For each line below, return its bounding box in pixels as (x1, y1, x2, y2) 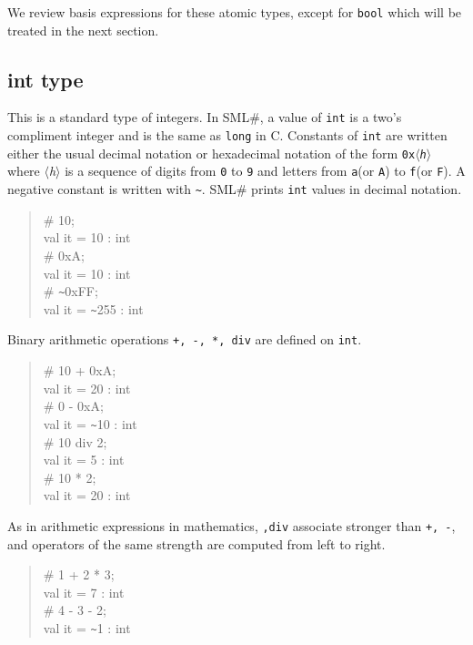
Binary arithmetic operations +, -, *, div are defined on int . (7, 330, 362, 349)
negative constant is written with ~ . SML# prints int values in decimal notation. (7, 179, 462, 199)
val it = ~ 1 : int (43, 618, 131, 637)
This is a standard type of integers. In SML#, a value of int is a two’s (7, 107, 402, 127)
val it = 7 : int (43, 582, 125, 601)
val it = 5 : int (43, 450, 125, 469)
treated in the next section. (7, 20, 159, 39)
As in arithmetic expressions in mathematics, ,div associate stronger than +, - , (7, 516, 456, 535)
